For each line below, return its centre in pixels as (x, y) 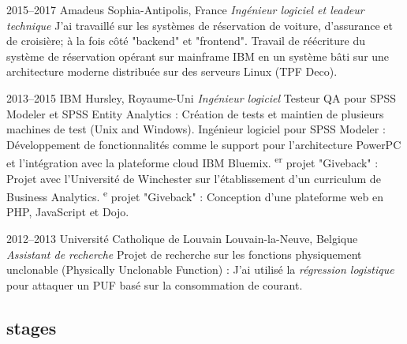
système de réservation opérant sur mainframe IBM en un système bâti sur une (198, 56)
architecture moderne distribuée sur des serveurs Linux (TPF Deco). (172, 71)
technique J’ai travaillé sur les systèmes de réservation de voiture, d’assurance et (200, 25)
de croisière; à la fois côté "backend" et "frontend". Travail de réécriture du (186, 41)
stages (32, 327)
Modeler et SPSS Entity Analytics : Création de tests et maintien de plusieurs (195, 113)
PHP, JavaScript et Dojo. (68, 212)
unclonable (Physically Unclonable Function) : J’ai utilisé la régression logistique (200, 269)
